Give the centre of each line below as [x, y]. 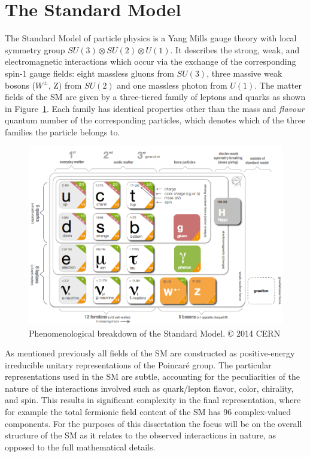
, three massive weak [244, 73]
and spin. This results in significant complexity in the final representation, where [153, 400]
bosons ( [20, 85]
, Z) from [65, 85]
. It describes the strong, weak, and [235, 49]
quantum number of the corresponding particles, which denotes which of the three [155, 120]
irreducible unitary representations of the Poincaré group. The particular [138, 364]
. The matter [278, 85]
